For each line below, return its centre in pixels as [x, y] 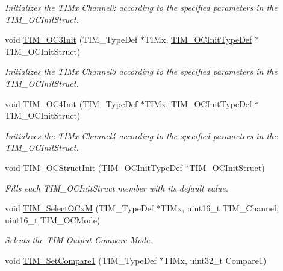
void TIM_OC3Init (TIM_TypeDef [71, 39]
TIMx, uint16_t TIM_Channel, [219, 208]
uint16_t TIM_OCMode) [53, 220]
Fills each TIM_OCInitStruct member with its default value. [117, 188]
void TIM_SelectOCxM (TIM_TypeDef [79, 208]
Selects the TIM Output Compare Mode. [79, 240]
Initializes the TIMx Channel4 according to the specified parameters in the [141, 135]
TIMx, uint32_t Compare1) [215, 260]
